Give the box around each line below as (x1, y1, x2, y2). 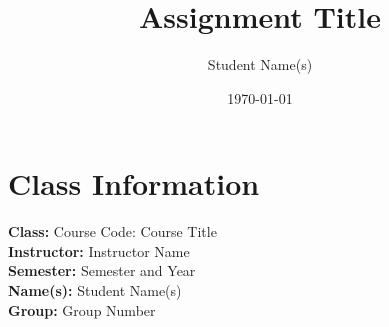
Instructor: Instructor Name (8, 240, 190, 261)
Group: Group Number (8, 299, 156, 320)
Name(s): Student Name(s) (8, 280, 182, 301)
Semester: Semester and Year (8, 260, 196, 281)
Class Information (8, 163, 260, 204)
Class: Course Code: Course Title (8, 221, 217, 242)
